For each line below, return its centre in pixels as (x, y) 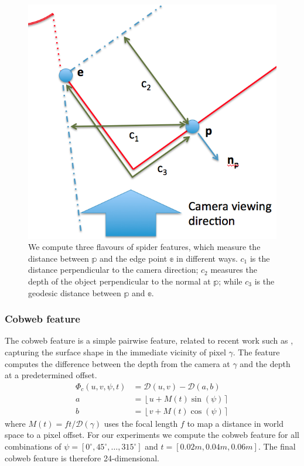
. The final (277, 446)
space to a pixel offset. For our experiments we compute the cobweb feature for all (152, 435)
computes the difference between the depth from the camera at (117, 363)
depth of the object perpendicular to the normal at (119, 281)
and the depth (265, 363)
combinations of (33, 446)
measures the (234, 270)
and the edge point (134, 258)
